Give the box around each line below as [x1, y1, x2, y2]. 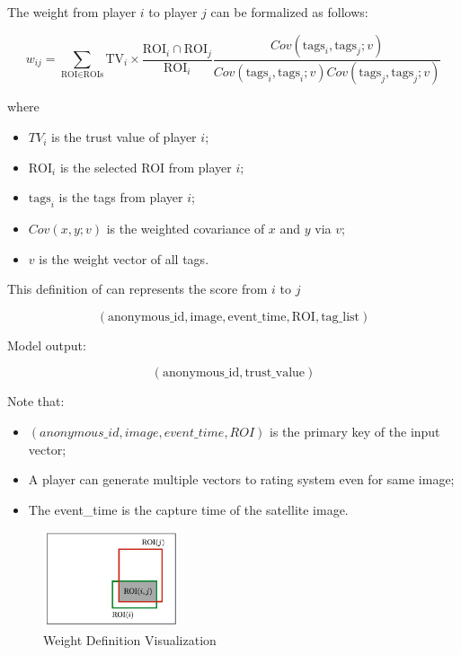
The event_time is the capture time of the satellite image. [28, 500, 349, 518]
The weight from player [7, 3, 137, 21]
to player [148, 3, 198, 21]
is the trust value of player [50, 128, 197, 146]
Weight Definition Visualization [43, 630, 217, 649]
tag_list [321, 310, 360, 323]
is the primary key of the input [270, 422, 440, 441]
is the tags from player [58, 188, 183, 207]
